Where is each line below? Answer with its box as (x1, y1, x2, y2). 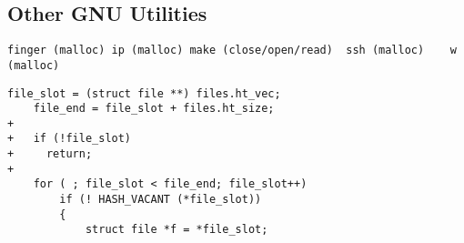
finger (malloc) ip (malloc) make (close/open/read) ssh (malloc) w (7, 44, 457, 57)
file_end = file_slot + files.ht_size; (33, 102, 275, 116)
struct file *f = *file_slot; (85, 223, 268, 237)
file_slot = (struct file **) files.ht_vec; (7, 86, 281, 100)
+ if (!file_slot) (7, 132, 132, 146)
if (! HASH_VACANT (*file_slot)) (59, 193, 262, 207)
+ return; (7, 147, 93, 161)
